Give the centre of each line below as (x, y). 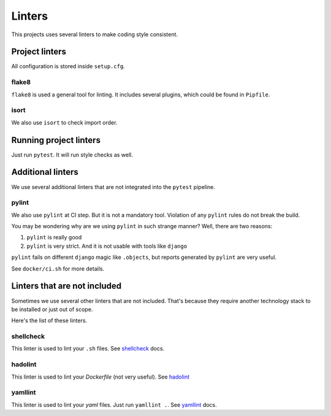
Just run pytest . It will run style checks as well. (72, 155)
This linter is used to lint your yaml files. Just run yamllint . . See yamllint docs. (114, 404)
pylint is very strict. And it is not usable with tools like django (107, 246)
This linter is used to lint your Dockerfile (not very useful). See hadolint (101, 377)
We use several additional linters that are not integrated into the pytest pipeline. (113, 187)
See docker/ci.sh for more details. (58, 268)
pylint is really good (54, 237)
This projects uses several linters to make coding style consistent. (94, 34)
